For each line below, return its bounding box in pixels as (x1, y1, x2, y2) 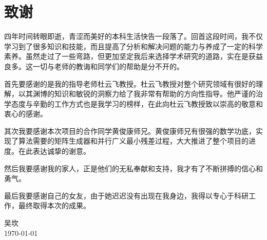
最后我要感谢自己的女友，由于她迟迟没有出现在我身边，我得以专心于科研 (4, 190, 249, 201)
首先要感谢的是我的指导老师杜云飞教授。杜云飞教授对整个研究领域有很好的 (4, 78, 256, 89)
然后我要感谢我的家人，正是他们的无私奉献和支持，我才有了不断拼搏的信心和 (4, 163, 263, 173)
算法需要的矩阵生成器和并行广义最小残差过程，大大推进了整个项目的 (18, 135, 249, 146)
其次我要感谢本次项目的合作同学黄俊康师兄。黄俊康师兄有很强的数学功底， (4, 125, 256, 136)
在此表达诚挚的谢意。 (18, 146, 90, 156)
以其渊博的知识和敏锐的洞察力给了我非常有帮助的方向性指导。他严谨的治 (18, 88, 263, 99)
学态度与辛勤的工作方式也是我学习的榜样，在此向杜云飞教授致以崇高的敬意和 (4, 98, 263, 109)
